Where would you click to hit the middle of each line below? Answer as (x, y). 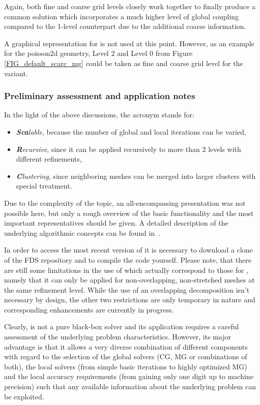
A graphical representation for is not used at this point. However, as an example (129, 43)
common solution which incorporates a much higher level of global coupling (122, 16)
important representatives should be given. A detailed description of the (116, 223)
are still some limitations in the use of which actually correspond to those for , (126, 270)
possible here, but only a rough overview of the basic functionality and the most (129, 213)
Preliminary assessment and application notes (100, 96)
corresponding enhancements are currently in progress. (89, 309)
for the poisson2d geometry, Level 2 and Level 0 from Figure (98, 53)
